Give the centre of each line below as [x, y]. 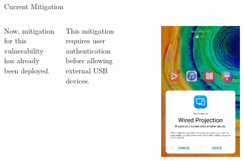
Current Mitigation [34, 6]
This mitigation [90, 30]
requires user [85, 41]
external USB [87, 70]
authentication [88, 50]
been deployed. [27, 70]
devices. [78, 80]
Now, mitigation [29, 30]
